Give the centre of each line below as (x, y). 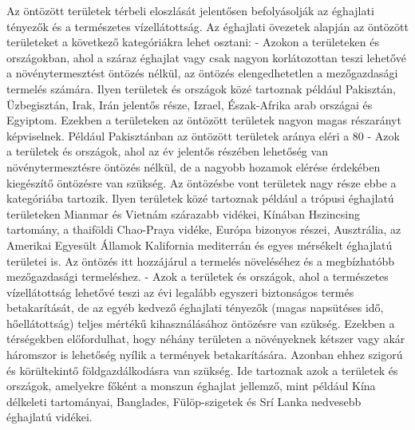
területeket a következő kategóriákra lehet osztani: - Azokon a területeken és (193, 42)
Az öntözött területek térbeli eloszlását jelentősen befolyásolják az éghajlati (190, 10)
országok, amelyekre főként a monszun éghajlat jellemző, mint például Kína (191, 386)
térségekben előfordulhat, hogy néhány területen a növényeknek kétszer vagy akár (206, 339)
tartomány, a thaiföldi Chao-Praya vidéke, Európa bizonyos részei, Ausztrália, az (204, 229)
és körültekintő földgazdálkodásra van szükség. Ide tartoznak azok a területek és (202, 370)
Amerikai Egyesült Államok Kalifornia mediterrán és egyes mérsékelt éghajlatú (200, 245)
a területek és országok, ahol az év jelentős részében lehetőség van (167, 151)
